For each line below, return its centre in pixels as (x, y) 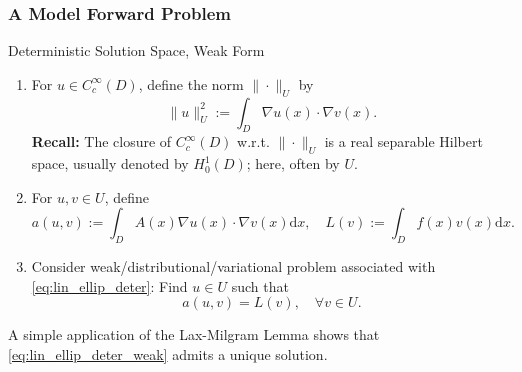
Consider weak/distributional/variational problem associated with (233, 266)
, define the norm (191, 83)
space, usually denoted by (110, 163)
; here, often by (293, 163)
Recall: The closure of (101, 141)
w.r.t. (253, 141)
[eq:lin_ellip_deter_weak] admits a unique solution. (168, 353)
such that (260, 285)
